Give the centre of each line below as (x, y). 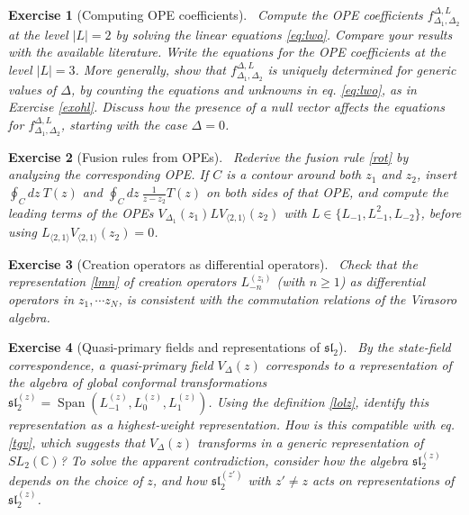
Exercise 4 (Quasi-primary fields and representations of (164, 347)
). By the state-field (395, 347)
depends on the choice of (76, 480)
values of (32, 89)
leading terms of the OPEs (81, 212)
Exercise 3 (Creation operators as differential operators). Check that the (213, 263)
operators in (41, 298)
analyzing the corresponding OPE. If (108, 174)
